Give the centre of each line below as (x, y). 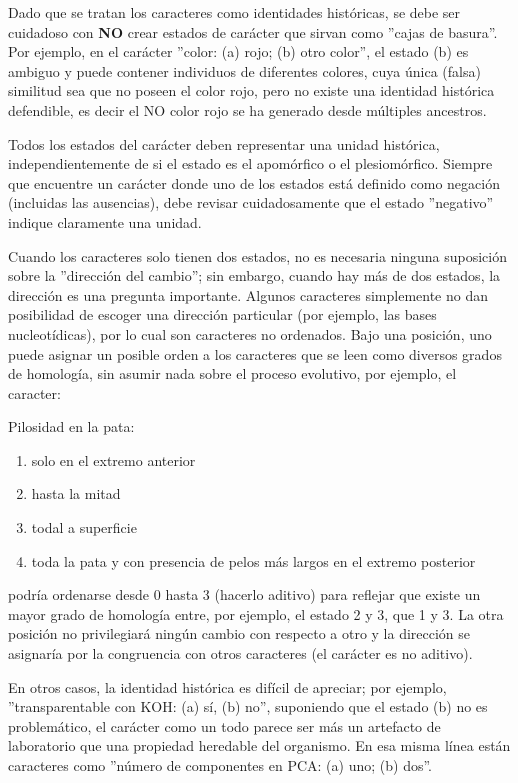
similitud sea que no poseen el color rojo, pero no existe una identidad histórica (251, 90)
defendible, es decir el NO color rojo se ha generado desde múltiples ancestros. (247, 109)
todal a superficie (84, 527)
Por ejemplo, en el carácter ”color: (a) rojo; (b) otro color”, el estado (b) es (238, 51)
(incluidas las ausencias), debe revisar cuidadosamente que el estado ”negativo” (251, 202)
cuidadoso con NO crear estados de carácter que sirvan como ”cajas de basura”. (253, 31)
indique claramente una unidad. (105, 221)
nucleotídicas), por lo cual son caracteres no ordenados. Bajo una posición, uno (250, 333)
